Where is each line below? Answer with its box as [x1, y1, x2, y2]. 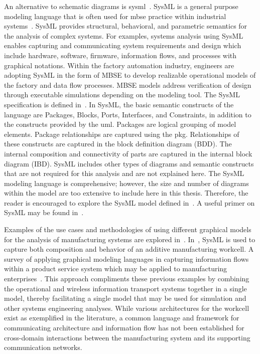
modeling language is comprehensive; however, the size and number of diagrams [4, 178, 249, 188]
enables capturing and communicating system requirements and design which [4, 40, 241, 51]
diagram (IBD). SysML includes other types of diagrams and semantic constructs [4, 158, 254, 168]
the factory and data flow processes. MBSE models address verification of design [4, 79, 251, 90]
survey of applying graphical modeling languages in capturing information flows [4, 253, 249, 264]
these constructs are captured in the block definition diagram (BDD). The [4, 138, 232, 149]
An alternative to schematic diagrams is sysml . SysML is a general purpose [4, 1, 238, 11]
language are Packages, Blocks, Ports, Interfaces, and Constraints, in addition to [4, 109, 251, 119]
